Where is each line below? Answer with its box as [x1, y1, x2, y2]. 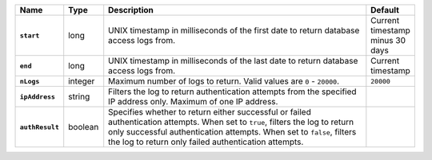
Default [370, 5, 400, 15]
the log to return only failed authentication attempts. [108, 136, 304, 147]
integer [68, 76, 95, 87]
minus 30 [370, 35, 406, 45]
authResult [19, 123, 60, 131]
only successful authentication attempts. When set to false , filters [108, 127, 357, 137]
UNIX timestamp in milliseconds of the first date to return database [108, 25, 360, 36]
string [68, 92, 90, 102]
